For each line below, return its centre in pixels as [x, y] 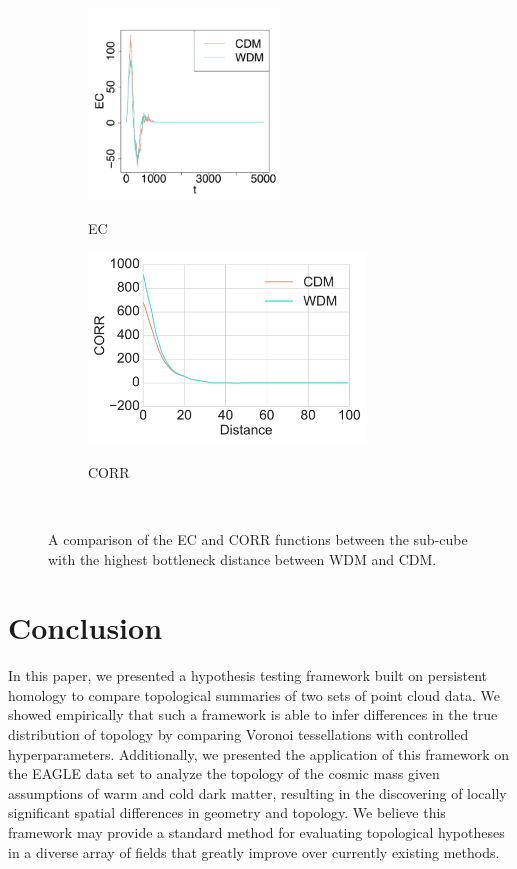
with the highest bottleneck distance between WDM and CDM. [242, 558]
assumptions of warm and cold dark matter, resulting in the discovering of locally [257, 792]
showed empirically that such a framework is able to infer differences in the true [253, 714]
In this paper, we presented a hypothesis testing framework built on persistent [248, 675]
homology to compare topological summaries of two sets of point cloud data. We [254, 694]
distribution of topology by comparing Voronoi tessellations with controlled [238, 734]
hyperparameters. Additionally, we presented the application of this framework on [259, 753]
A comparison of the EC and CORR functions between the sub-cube [258, 538]
